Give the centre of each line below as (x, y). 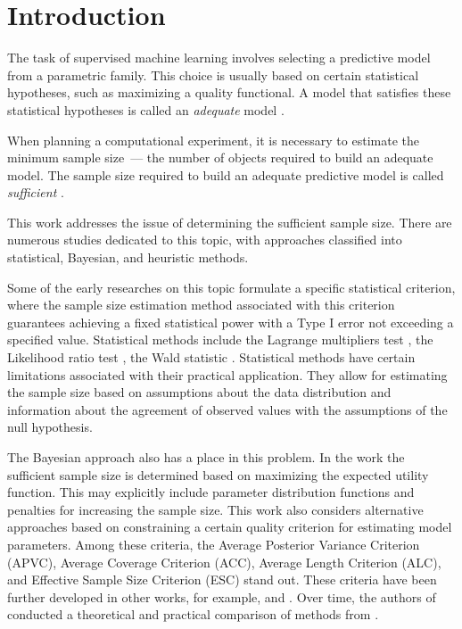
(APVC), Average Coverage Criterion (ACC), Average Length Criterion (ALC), (224, 562)
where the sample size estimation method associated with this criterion (201, 305)
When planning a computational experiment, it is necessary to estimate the (213, 140)
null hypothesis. (50, 427)
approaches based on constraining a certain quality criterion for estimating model (230, 527)
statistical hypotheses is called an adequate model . (146, 109)
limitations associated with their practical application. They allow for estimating (227, 374)
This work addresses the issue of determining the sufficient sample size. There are (230, 222)
